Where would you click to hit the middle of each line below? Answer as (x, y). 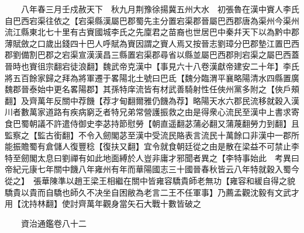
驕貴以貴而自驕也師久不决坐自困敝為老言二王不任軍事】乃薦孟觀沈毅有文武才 (152, 192)
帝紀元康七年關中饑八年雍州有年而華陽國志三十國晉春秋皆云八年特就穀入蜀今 (152, 169)
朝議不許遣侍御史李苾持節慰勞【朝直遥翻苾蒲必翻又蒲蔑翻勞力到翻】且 (164, 123)
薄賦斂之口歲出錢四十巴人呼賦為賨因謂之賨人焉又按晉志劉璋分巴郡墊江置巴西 (152, 43)
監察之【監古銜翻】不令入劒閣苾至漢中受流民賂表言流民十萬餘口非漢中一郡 (148, 135)
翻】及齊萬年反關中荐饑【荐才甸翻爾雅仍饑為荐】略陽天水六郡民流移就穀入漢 (152, 100)
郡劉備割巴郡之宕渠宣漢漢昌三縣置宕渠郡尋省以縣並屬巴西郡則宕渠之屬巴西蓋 (152, 55)
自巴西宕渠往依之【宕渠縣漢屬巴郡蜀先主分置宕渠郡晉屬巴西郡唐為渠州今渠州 (152, 20)
